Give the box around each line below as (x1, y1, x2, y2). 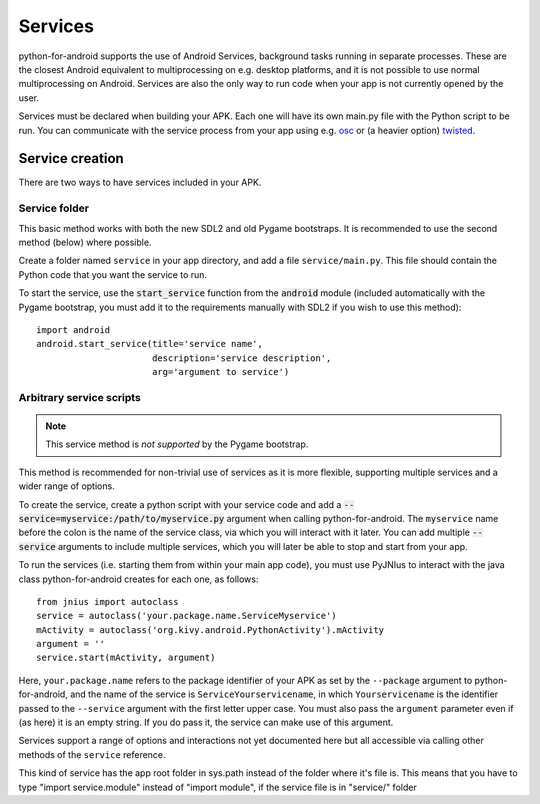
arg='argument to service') (151, 366, 290, 378)
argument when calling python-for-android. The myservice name (226, 512, 499, 524)
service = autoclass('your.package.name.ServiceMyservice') (36, 610, 337, 622)
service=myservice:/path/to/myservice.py (18, 513, 225, 524)
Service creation (18, 150, 124, 167)
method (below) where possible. (18, 236, 152, 248)
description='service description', (151, 352, 332, 364)
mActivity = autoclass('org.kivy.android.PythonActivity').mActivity (36, 624, 385, 635)
